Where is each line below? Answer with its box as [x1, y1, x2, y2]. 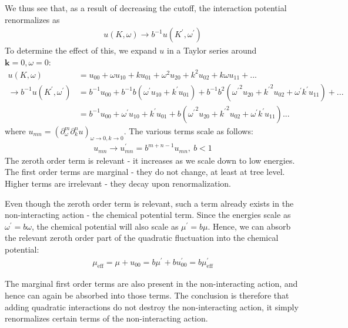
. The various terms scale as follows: [123, 125, 253, 137]
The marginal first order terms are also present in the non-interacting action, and [5, 277, 298, 290]
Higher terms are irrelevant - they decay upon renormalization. [5, 177, 231, 189]
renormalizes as [5, 13, 60, 25]
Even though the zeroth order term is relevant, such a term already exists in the [5, 197, 294, 209]
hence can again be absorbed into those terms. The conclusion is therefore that [5, 289, 289, 302]
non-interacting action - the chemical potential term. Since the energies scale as [5, 208, 291, 221]
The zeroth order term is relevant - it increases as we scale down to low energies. [5, 154, 295, 166]
